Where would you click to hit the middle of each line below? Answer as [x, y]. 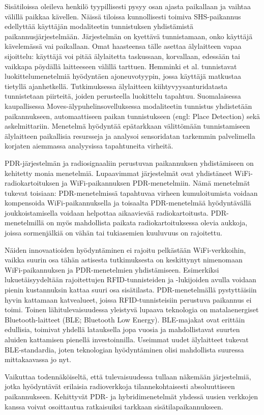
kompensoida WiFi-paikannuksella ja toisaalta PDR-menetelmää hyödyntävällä [128, 203]
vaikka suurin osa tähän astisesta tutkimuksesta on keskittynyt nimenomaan [124, 260]
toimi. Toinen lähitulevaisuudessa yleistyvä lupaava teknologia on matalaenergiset [132, 309]
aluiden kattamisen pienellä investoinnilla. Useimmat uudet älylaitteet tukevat [127, 339]
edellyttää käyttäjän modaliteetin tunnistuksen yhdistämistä [99, 26]
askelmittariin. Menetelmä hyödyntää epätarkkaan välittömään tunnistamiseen [127, 126]
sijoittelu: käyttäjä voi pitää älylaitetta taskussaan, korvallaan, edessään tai [122, 56]
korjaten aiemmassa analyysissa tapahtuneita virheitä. [89, 146]
